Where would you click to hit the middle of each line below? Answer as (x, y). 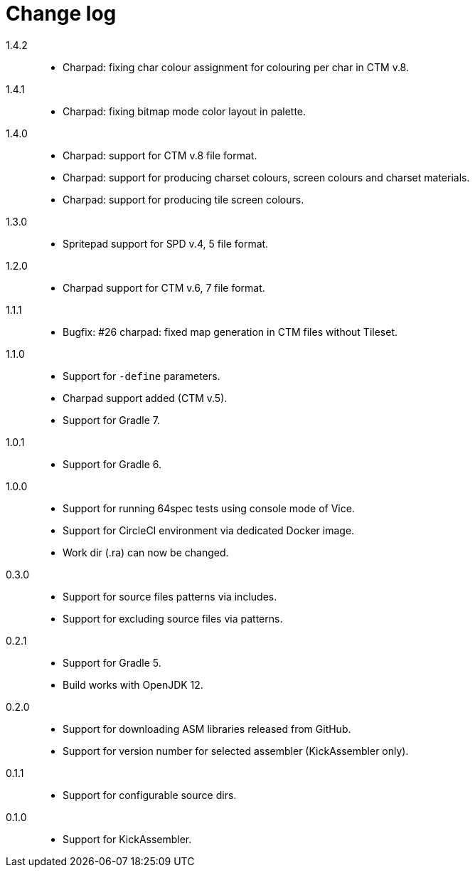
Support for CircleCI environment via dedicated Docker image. (209, 530)
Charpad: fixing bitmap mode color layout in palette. (185, 111)
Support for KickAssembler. (127, 839)
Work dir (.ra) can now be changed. (146, 552)
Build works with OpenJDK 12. (133, 684)
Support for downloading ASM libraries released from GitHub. (207, 729)
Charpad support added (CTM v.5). (145, 398)
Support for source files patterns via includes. (170, 596)
